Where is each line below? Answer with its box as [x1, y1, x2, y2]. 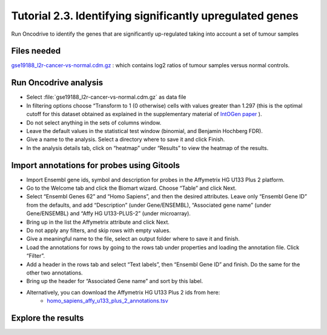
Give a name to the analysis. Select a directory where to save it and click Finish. [26, 136, 225, 143]
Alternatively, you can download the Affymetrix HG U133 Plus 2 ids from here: [26, 288, 220, 296]
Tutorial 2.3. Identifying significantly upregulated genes [11, 9, 299, 22]
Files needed [11, 46, 61, 56]
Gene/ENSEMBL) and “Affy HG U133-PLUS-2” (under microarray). [26, 210, 191, 217]
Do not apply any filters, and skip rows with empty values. [26, 227, 171, 234]
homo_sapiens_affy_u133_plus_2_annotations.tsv [47, 297, 169, 305]
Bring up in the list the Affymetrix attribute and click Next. [26, 218, 170, 226]
